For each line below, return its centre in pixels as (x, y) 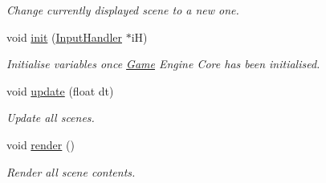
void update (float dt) (60, 90)
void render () (41, 144)
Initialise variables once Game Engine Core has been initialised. (163, 64)
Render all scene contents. (71, 171)
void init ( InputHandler (64, 37)
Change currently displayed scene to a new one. (123, 10)
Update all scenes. (51, 118)
